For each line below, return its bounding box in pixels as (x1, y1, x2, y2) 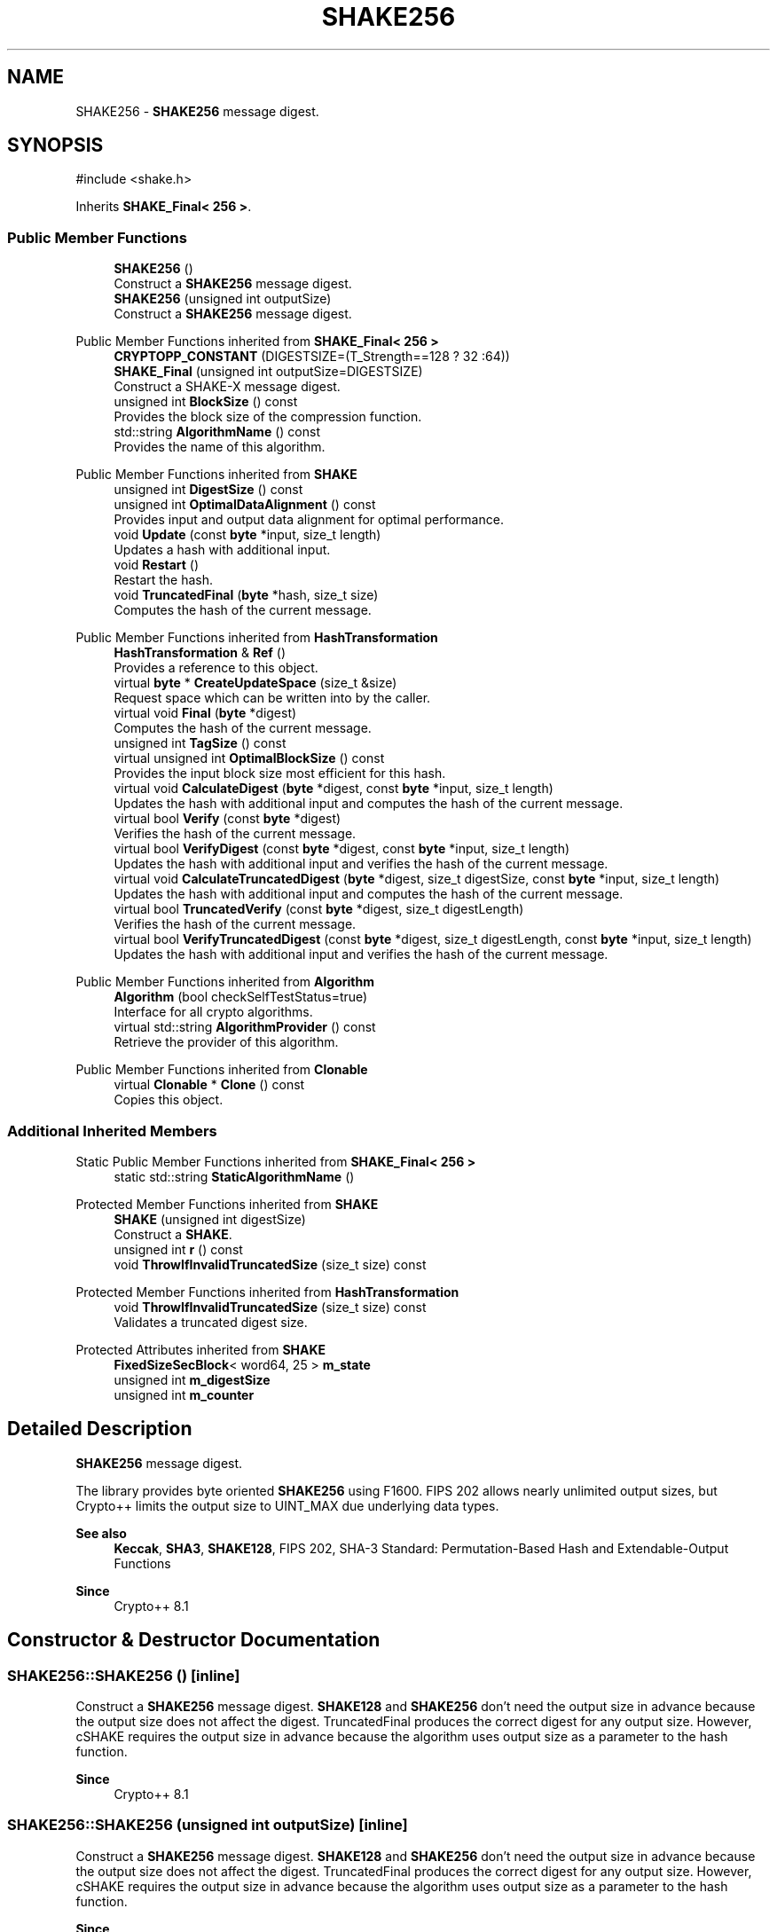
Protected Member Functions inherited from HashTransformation (75, 1284, 459, 1300)
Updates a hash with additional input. (114, 542, 331, 558)
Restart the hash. (114, 572, 214, 588)
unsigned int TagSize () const (114, 735, 286, 751)
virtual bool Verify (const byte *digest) (114, 811, 341, 827)
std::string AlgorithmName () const (114, 424, 320, 440)
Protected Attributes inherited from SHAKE (75, 1341, 326, 1357)
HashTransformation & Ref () (114, 645, 286, 661)
